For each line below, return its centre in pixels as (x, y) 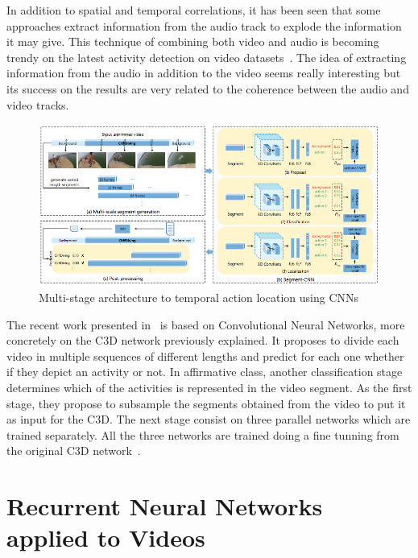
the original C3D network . (74, 451)
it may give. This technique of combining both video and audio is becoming (193, 41)
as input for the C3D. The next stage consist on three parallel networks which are (209, 419)
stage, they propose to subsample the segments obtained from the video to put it (206, 403)
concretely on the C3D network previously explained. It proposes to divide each (203, 340)
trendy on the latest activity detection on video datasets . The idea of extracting (207, 57)
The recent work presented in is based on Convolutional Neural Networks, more (206, 324)
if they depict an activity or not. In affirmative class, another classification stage (205, 372)
